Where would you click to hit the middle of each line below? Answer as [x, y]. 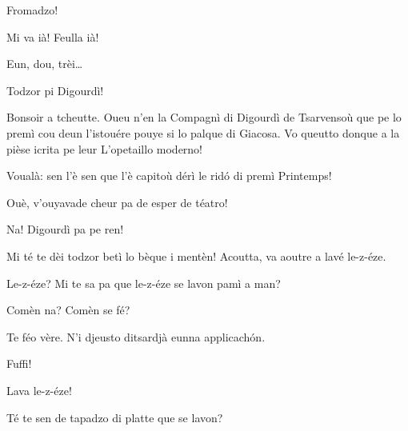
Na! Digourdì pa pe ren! [65, 229]
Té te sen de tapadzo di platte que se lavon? [115, 417]
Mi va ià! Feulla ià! [53, 36]
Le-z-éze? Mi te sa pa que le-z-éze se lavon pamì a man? [144, 283]
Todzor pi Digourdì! [55, 90]
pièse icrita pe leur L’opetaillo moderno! [105, 148]
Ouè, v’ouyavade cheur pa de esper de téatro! [117, 202]
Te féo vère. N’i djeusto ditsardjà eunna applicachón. [136, 336]
